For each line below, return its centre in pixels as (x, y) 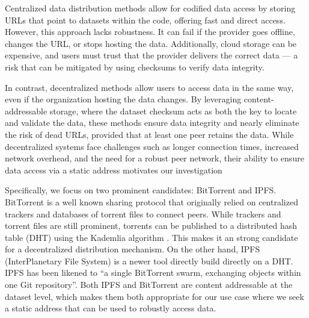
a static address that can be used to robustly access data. (111, 308)
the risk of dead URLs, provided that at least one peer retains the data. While (149, 134)
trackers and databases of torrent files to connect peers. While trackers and (143, 214)
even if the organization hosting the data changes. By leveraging (123, 99)
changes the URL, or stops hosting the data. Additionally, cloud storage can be (151, 43)
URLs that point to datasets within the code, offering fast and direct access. (145, 20)
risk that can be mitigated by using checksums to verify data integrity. (135, 67)
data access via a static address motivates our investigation (114, 170)
